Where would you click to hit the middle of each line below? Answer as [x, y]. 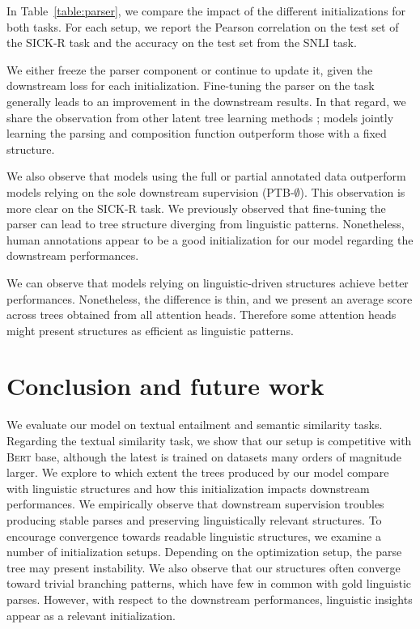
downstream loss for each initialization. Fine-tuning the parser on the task [191, 85]
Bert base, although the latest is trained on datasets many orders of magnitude [204, 456]
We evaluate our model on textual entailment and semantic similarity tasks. [195, 425]
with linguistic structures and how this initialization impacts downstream [188, 488]
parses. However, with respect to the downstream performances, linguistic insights [210, 599]
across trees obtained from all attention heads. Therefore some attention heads [202, 314]
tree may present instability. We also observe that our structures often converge [204, 567]
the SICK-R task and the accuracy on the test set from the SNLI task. [182, 42]
